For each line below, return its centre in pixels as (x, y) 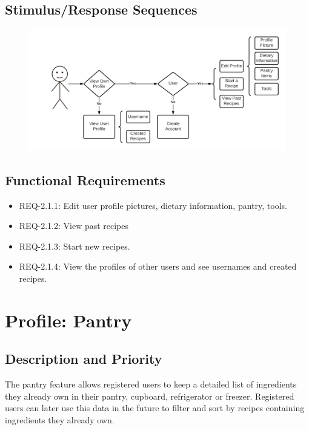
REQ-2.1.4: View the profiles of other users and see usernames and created (158, 266)
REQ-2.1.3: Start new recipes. (75, 246)
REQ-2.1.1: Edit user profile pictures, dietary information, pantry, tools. (153, 205)
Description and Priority (84, 359)
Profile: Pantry (68, 320)
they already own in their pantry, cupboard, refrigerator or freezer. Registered (150, 396)
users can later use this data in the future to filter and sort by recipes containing (155, 408)
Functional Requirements (85, 179)
